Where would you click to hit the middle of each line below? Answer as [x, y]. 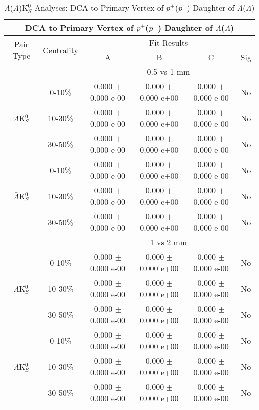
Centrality [61, 50]
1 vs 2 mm [169, 242]
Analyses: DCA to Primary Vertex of [99, 8]
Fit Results [169, 43]
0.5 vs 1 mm [169, 72]
